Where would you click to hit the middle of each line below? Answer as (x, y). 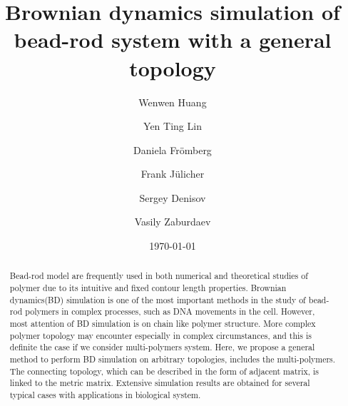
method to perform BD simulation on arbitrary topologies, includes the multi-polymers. (173, 359)
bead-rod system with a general (173, 40)
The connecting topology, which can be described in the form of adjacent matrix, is (164, 371)
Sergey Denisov (173, 197)
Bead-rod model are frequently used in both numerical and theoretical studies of (159, 276)
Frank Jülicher (173, 174)
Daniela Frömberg (173, 149)
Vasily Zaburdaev (173, 222)
